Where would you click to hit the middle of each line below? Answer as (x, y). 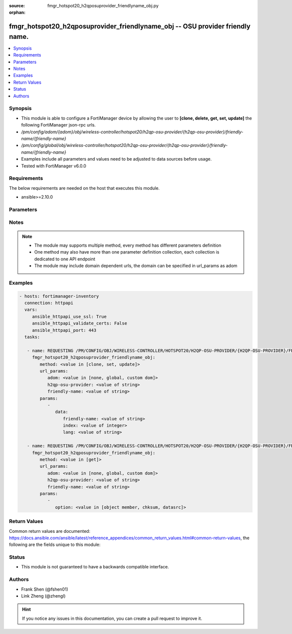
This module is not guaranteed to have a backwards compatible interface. (95, 567)
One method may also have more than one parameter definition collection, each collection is (127, 252)
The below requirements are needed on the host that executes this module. (84, 188)
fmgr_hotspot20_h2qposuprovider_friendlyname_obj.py (103, 6)
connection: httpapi (49, 303)
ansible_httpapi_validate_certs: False (80, 323)
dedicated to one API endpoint (65, 259)
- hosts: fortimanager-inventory (59, 296)
